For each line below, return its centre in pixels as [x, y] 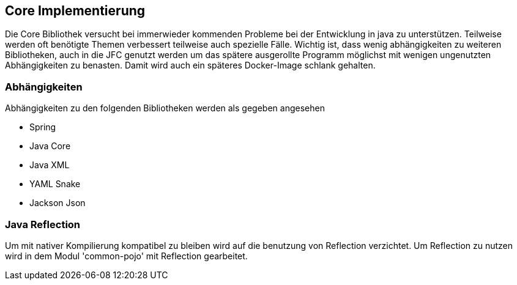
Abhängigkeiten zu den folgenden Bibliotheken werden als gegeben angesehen [165, 108]
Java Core [50, 146]
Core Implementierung [75, 11]
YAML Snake [55, 184]
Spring [43, 127]
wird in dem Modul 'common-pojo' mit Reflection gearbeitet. [126, 256]
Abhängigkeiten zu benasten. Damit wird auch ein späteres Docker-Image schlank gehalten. [190, 65]
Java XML [50, 165]
